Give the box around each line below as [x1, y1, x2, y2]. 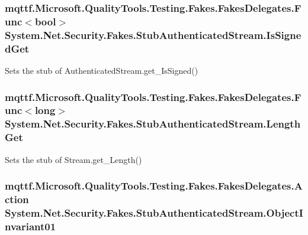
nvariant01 [5, 218, 56, 233]
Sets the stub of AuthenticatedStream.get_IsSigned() [5, 64, 198, 76]
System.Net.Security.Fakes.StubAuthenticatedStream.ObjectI [5, 205, 303, 220]
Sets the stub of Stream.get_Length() [5, 153, 142, 165]
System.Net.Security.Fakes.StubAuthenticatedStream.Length [5, 116, 301, 131]
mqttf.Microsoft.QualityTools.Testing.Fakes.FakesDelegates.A [5, 178, 303, 193]
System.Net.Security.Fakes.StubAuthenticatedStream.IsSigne [5, 27, 301, 42]
